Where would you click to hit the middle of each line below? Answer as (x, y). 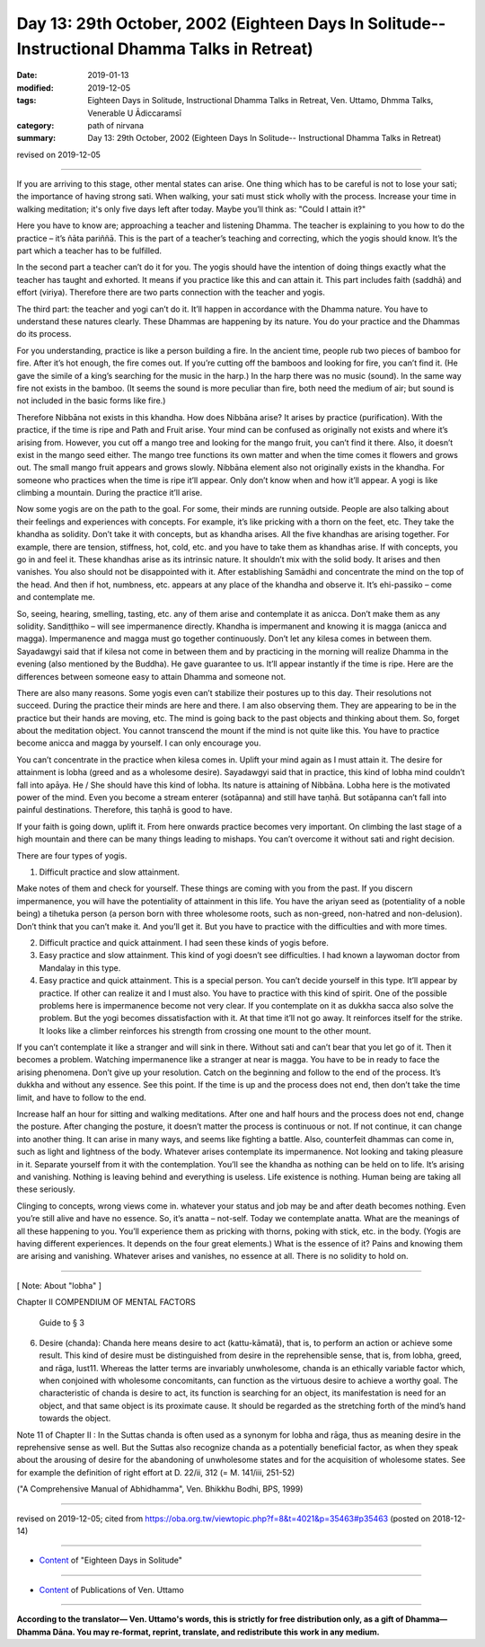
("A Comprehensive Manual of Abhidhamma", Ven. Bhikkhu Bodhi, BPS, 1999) (160, 1489)
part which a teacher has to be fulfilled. (89, 251)
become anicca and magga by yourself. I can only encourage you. (139, 743)
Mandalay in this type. (80, 968)
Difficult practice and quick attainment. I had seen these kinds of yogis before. (184, 942)
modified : (35, 88)
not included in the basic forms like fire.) (91, 401)
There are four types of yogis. (72, 855)
